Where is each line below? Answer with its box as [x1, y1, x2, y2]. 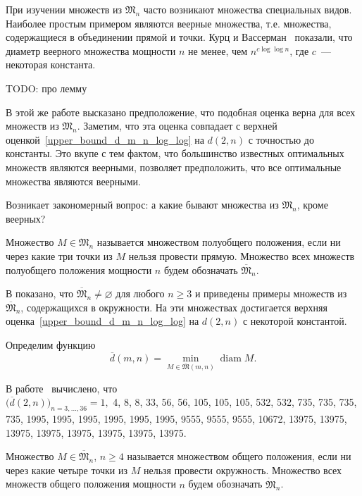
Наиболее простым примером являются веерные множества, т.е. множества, [6, 15, 332, 30]
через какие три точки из [6, 248, 113, 263]
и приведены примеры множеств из [194, 286, 347, 301]
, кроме [297, 197, 328, 212]
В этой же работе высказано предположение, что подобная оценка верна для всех [6, 104, 356, 119]
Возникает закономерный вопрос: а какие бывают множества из [6, 197, 279, 212]
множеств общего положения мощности [6, 476, 176, 491]
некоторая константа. [6, 57, 96, 72]
